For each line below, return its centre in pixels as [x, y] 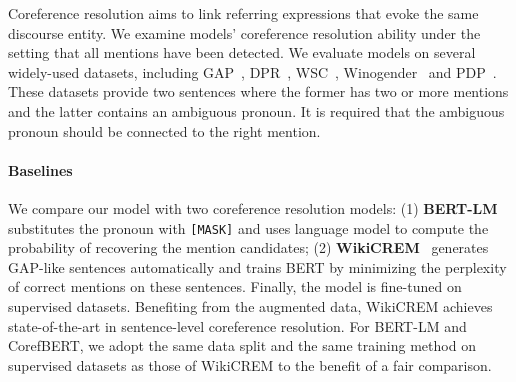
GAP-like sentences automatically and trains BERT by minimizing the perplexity [257, 266]
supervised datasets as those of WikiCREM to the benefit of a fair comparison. [250, 364]
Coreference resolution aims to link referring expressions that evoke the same [243, 13]
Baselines [40, 169]
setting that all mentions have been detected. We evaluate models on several [242, 52]
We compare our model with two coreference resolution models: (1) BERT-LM [253, 207]
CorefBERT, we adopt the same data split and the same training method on [242, 345]
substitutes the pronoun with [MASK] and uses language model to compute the [248, 227]
